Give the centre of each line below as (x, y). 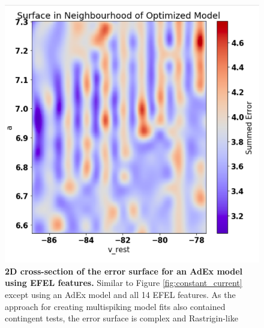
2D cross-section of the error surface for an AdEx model (124, 271)
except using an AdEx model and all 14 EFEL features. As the (120, 294)
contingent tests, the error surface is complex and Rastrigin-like (121, 318)
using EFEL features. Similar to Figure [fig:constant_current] (124, 283)
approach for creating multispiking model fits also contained (115, 306)
